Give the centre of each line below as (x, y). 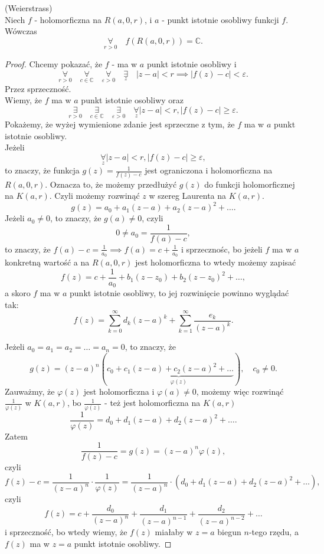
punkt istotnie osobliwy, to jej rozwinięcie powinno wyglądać (179, 293)
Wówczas (21, 31)
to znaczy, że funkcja (42, 170)
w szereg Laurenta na (188, 196)
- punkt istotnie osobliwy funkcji (220, 19)
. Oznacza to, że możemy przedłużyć (111, 184)
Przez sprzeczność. (38, 88)
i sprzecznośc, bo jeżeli (222, 249)
